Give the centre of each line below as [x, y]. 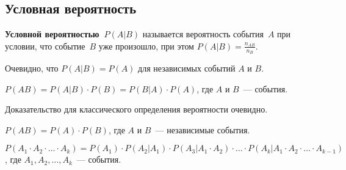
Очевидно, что [32, 68]
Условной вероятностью [52, 34]
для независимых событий [187, 68]
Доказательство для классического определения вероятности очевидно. [136, 109]
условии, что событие [45, 46]
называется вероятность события [203, 34]
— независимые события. [203, 129]
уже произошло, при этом [146, 46]
